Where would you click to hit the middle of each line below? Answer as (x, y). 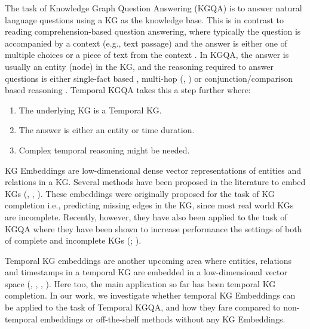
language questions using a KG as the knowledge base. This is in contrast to (144, 19)
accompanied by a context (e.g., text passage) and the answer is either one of (146, 43)
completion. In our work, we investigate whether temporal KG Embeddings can (150, 295)
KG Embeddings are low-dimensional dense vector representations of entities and (153, 170)
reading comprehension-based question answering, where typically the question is (153, 31)
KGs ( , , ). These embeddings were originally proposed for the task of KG (140, 193)
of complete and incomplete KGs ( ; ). (73, 240)
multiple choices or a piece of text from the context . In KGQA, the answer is (147, 55)
